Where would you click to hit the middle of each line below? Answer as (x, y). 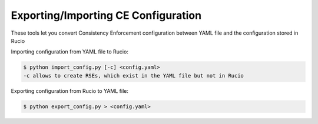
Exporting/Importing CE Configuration (106, 15)
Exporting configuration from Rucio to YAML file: (70, 91)
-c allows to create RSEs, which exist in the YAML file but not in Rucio (134, 76)
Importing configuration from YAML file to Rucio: (70, 52)
